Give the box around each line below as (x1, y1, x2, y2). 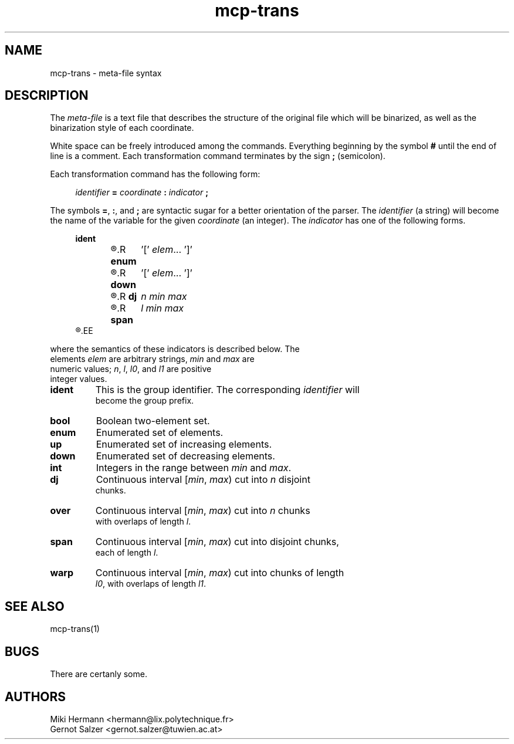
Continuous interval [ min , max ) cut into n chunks (95, 505, 310, 517)
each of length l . (95, 547, 158, 558)
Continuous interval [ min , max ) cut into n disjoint (96, 474, 310, 486)
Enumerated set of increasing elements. (96, 438, 272, 451)
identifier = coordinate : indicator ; (75, 187, 208, 198)
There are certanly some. (50, 669, 147, 679)
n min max (141, 290, 187, 303)
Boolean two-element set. (96, 415, 210, 427)
